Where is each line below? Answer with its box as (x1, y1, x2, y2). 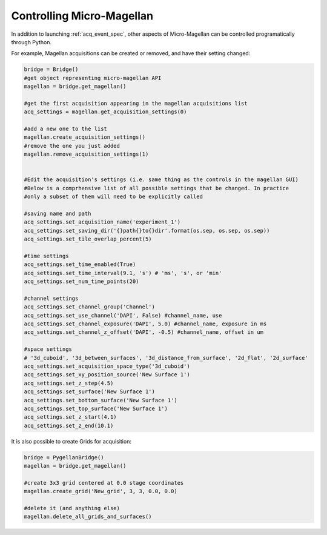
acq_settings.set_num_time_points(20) (24, 278, 139, 285)
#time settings (24, 252, 69, 259)
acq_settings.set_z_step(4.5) (24, 379, 114, 387)
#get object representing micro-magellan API (24, 75, 162, 81)
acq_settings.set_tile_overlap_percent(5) (24, 236, 152, 242)
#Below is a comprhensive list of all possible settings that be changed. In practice (24, 185, 289, 191)
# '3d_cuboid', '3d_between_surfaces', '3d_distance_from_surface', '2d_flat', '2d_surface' (24, 354, 308, 361)
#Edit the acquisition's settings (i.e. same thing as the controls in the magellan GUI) (24, 176, 299, 183)
